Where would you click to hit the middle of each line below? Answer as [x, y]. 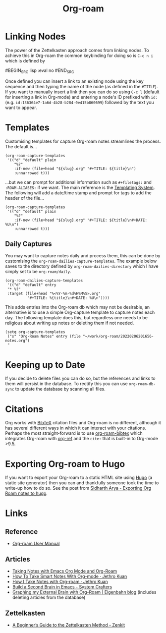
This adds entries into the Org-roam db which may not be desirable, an [78, 307]
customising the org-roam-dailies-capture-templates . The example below [81, 261]
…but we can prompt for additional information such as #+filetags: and [79, 182]
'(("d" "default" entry [32, 285]
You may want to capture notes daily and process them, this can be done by [83, 256]
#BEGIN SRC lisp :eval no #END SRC [40, 71]
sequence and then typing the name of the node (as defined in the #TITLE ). [82, 86]
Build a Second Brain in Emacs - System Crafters [62, 587]
